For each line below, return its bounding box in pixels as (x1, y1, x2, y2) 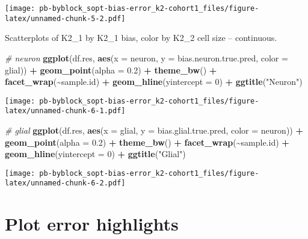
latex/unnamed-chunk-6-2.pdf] (5, 179, 126, 188)
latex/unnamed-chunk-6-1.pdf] (5, 107, 126, 116)
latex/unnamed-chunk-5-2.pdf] (5, 14, 126, 23)
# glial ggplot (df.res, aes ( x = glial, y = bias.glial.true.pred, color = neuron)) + (5, 124, 303, 136)
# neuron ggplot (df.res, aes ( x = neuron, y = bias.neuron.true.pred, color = (5, 51, 288, 64)
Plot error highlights (5, 211, 179, 236)
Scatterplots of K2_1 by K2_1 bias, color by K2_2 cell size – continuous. (5, 31, 277, 44)
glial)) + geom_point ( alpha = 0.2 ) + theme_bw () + (5, 63, 217, 76)
